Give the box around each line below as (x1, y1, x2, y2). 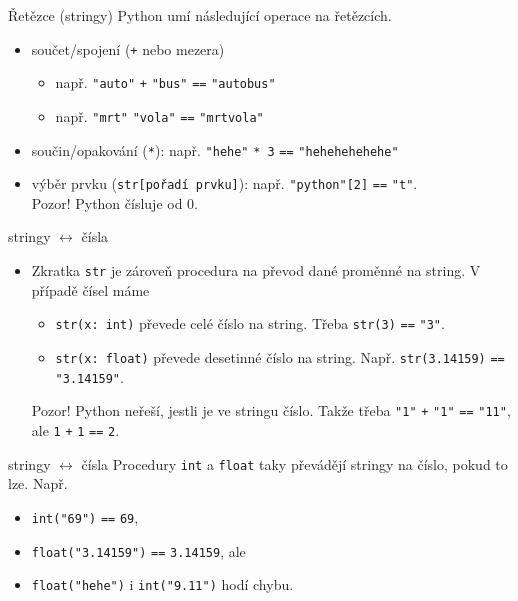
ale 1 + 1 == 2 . (31, 419, 120, 440)
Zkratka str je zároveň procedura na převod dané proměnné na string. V (31, 260, 481, 281)
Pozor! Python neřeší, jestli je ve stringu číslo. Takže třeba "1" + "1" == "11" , (31, 400, 511, 421)
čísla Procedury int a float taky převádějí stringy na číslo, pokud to (81, 453, 508, 474)
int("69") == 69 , (31, 506, 139, 527)
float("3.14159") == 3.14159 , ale (31, 540, 246, 561)
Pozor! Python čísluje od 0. (31, 192, 199, 213)
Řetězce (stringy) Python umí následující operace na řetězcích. (8, 5, 392, 25)
